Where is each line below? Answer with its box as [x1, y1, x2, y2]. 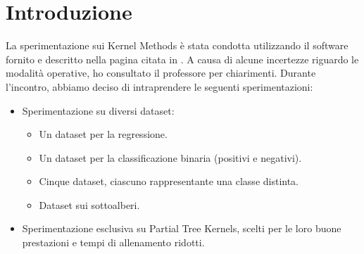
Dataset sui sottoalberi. [39, 197, 140, 212]
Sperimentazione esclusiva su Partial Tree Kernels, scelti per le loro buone [22, 221, 341, 236]
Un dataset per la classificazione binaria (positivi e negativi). [39, 150, 302, 165]
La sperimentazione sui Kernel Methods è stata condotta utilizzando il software [6, 38, 349, 53]
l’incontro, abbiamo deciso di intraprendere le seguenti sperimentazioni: [6, 79, 313, 94]
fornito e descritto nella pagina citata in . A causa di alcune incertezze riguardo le [6, 51, 359, 66]
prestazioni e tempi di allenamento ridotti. [22, 235, 205, 250]
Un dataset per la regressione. [39, 127, 168, 141]
